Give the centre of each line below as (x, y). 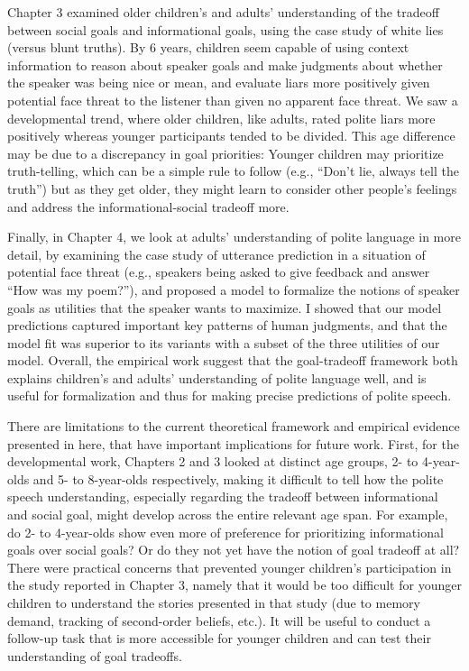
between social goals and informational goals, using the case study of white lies (225, 29)
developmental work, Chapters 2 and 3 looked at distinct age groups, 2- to (213, 461)
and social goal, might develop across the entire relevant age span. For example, (228, 515)
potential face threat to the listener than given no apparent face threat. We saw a (233, 100)
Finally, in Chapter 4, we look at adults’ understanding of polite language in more (234, 237)
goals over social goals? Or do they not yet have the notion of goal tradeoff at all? (234, 550)
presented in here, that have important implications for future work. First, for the (233, 443)
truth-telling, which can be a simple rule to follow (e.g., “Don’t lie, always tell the (233, 171)
